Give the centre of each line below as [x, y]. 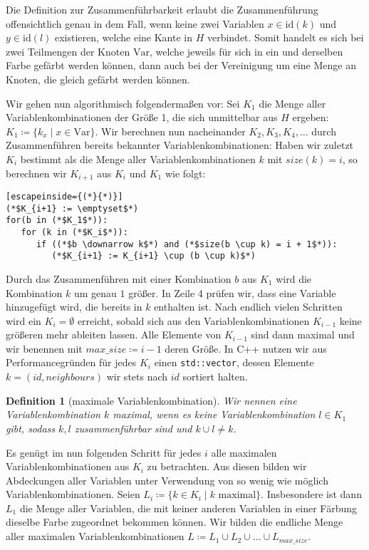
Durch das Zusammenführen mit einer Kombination [119, 278]
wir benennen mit [44, 348]
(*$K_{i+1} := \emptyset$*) [72, 208]
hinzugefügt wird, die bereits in [74, 307]
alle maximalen [244, 452]
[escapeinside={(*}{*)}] [64, 196]
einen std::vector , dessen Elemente [234, 362]
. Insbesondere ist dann [311, 494]
